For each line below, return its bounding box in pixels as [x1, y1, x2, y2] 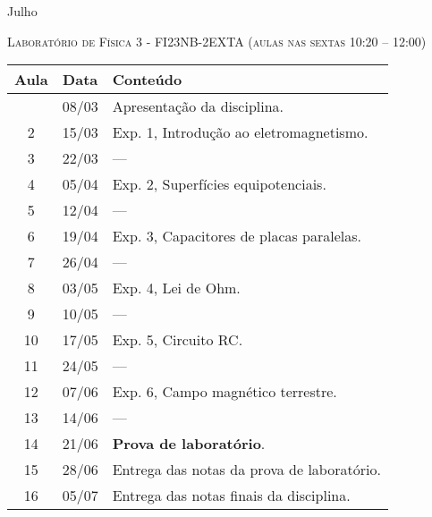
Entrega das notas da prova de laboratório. [112, 459, 381, 480]
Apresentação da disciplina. [112, 96, 284, 117]
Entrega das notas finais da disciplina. [112, 485, 351, 506]
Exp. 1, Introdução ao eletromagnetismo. [112, 122, 368, 143]
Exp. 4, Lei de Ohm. [112, 277, 241, 299]
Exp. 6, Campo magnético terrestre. [112, 381, 337, 403]
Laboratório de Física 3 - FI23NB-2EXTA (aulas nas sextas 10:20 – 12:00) [7, 31, 427, 50]
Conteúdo [112, 69, 182, 90]
